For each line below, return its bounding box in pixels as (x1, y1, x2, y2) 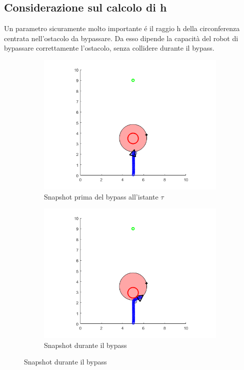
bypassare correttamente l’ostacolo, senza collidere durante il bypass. (4, 43, 214, 53)
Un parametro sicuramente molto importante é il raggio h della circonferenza (4, 23, 240, 34)
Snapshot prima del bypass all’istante (44, 191, 158, 202)
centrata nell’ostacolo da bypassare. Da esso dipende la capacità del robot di (4, 33, 238, 43)
